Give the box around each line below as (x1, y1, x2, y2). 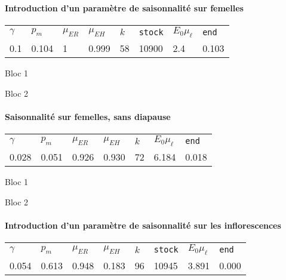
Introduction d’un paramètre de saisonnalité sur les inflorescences (5, 219, 281, 231)
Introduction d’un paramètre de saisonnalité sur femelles (5, 1, 244, 14)
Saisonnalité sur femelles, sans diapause (5, 110, 171, 122)
